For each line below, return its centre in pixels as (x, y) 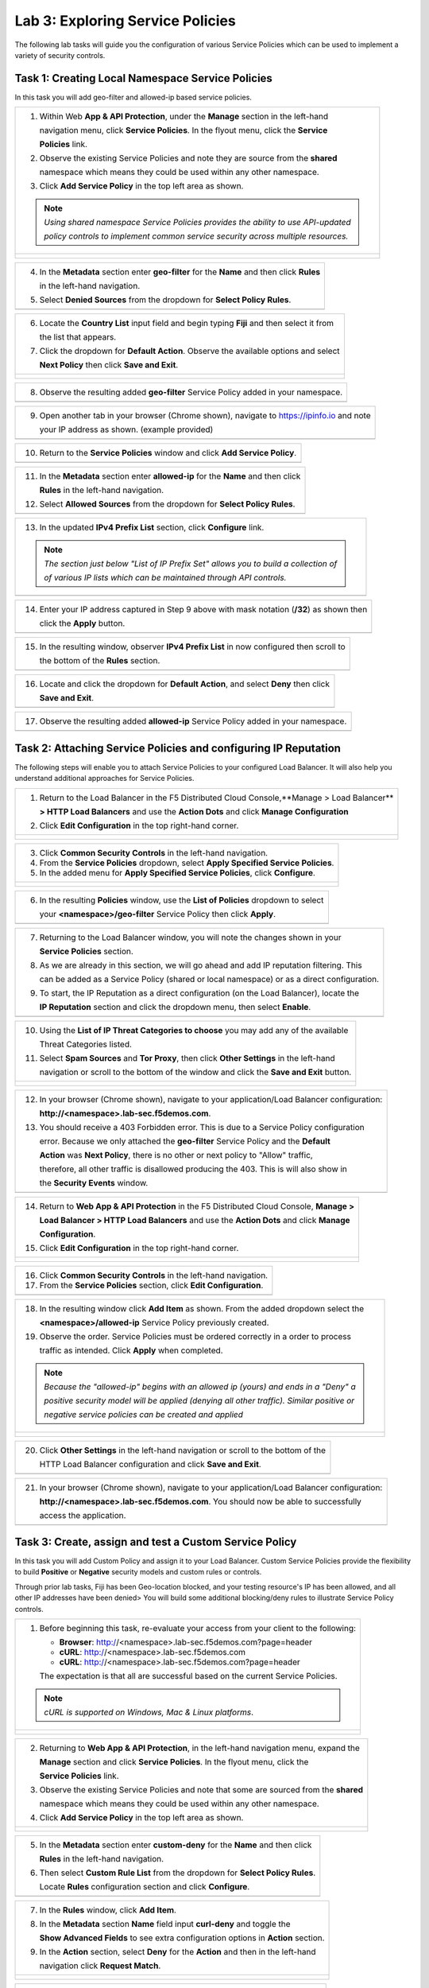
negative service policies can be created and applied (144, 1414)
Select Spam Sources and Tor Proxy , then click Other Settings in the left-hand (187, 1058)
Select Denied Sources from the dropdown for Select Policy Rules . (165, 300)
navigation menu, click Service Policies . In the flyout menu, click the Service (184, 130)
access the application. (83, 1515)
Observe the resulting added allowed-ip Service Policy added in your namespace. (193, 721)
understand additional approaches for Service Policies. (104, 779)
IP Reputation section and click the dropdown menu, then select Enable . (175, 1007)
